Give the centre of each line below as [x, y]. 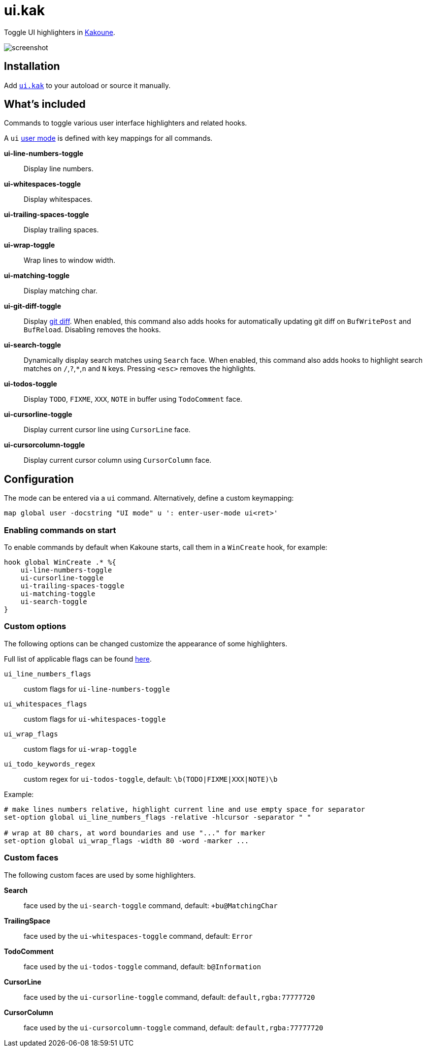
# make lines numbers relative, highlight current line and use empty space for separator [185, 809]
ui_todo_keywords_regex [50, 764]
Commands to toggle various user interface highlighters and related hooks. [126, 123]
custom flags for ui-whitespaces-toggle [95, 719]
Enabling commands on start [60, 530]
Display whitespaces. [58, 199]
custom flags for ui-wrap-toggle [80, 749]
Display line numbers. [59, 169]
